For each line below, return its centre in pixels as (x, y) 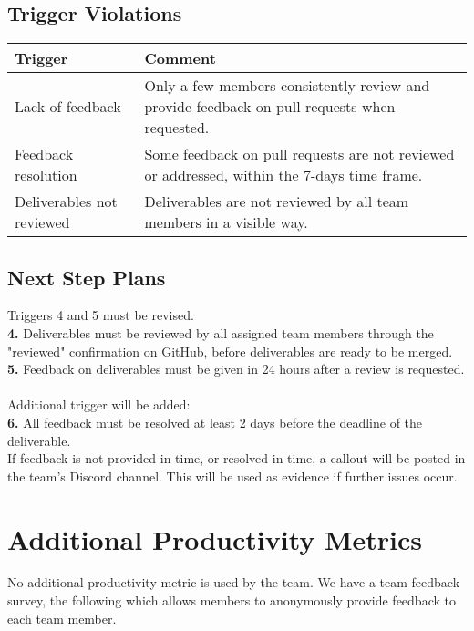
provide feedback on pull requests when (270, 107)
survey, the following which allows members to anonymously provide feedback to (232, 600)
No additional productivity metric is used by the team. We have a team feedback (234, 582)
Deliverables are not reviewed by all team (277, 202)
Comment (180, 58)
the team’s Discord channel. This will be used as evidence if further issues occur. (232, 476)
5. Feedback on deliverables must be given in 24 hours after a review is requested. (236, 369)
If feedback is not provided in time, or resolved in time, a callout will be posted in (237, 458)
